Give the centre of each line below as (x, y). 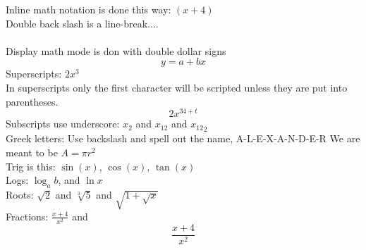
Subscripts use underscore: (63, 124)
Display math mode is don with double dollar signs (116, 50)
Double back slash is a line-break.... (82, 23)
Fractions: (27, 216)
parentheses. (32, 101)
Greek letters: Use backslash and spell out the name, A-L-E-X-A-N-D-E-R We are (183, 138)
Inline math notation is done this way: (89, 9)
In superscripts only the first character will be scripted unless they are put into (177, 87)
